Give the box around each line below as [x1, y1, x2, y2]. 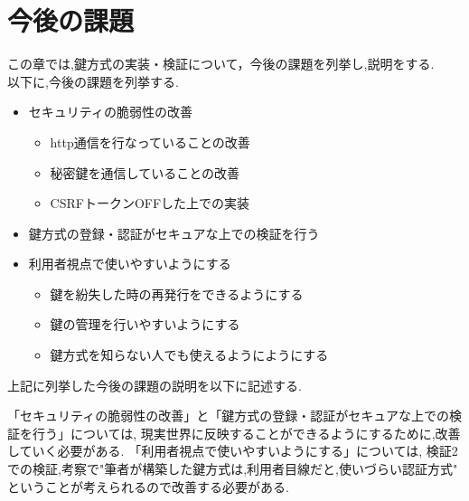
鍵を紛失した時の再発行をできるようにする [50, 284, 304, 303]
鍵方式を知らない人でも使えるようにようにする [50, 345, 329, 364]
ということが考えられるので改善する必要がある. [7, 477, 289, 496]
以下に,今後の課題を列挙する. [7, 71, 179, 90]
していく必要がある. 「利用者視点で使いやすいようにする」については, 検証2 [7, 441, 458, 460]
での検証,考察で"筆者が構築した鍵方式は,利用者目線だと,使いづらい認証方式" [7, 459, 458, 478]
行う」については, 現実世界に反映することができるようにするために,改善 [32, 423, 461, 442]
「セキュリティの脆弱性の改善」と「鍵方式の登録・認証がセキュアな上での [7, 406, 449, 425]
